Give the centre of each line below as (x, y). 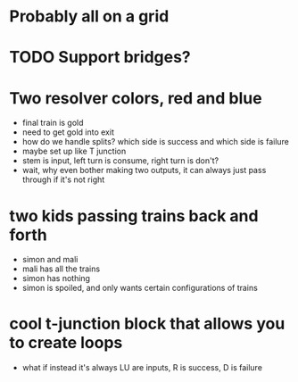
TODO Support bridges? (100, 58)
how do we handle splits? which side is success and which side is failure (156, 142)
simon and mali (50, 260)
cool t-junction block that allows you (147, 324)
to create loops (66, 343)
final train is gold (53, 123)
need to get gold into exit (68, 132)
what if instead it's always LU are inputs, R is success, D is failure (142, 368)
